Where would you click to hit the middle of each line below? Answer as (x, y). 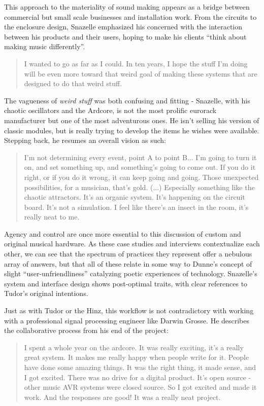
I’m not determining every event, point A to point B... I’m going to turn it (140, 157)
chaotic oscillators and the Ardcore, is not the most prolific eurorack (110, 110)
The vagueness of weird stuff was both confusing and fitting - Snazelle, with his (127, 100)
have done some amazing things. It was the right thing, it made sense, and (140, 367)
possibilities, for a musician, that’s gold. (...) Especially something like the (139, 187)
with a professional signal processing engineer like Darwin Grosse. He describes (127, 320)
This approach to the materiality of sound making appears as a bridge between (127, 7)
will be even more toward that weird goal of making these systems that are (141, 73)
